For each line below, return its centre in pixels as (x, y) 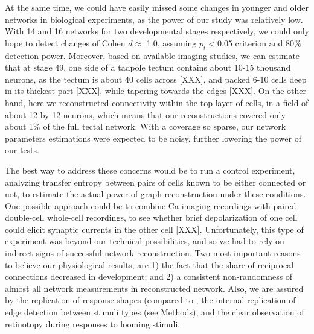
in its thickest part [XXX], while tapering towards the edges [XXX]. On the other (156, 91)
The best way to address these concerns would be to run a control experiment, (150, 170)
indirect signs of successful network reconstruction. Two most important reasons (153, 253)
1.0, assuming (171, 43)
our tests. (22, 150)
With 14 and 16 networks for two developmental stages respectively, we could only (157, 31)
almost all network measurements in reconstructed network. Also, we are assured (154, 288)
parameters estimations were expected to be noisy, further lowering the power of (153, 138)
